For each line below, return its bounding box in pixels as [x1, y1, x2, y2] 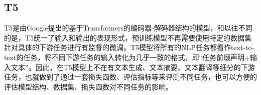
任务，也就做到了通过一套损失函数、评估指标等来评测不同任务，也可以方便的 [4, 71, 257, 82]
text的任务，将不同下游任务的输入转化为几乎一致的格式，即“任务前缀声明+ [4, 51, 250, 62]
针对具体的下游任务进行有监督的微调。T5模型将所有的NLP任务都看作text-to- [4, 42, 254, 52]
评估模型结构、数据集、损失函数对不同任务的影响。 [4, 81, 173, 91]
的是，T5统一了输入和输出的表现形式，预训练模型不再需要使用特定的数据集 [4, 32, 252, 42]
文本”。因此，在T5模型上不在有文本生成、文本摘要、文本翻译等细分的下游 [11, 61, 255, 72]
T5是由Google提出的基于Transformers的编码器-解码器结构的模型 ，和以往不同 [4, 22, 252, 33]
